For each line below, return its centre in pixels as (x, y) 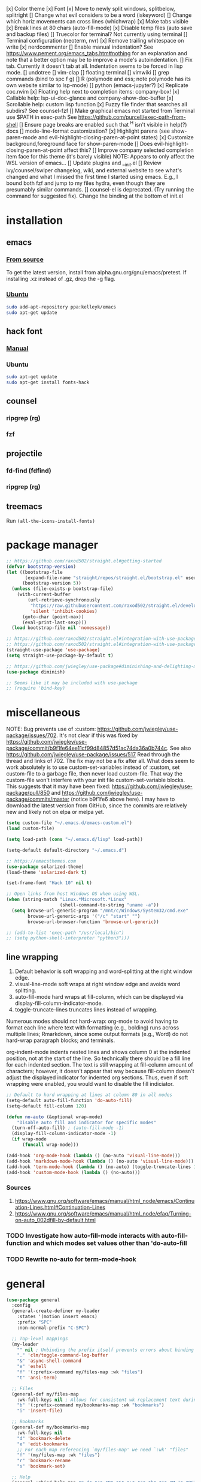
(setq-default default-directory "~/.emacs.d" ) (67, 850)
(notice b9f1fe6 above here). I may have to (123, 799)
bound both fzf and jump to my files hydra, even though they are (86, 183)
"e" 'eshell (32, 1367)
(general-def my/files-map (45, 1394)
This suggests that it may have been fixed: (58, 786)
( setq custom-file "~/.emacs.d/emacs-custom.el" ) (69, 823)
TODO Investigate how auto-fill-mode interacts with (83, 1235)
